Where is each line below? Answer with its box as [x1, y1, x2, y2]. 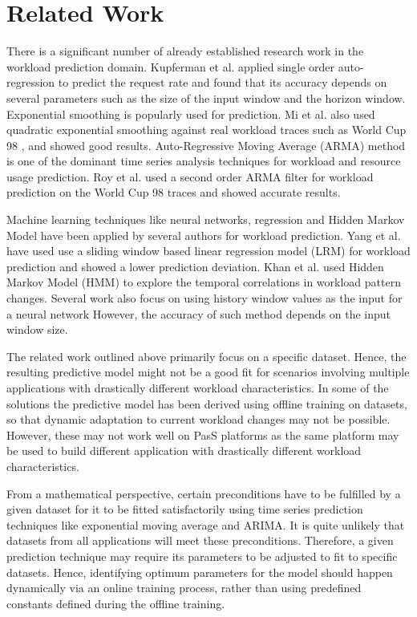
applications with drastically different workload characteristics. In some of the [6, 380, 389, 396]
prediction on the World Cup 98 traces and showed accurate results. [6, 184, 341, 201]
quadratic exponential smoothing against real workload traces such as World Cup [6, 121, 407, 138]
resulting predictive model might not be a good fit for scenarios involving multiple [6, 363, 410, 380]
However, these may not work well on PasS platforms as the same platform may [6, 426, 399, 443]
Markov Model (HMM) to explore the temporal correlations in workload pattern [6, 274, 401, 290]
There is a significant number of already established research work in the [6, 43, 364, 59]
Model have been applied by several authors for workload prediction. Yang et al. [6, 226, 401, 243]
